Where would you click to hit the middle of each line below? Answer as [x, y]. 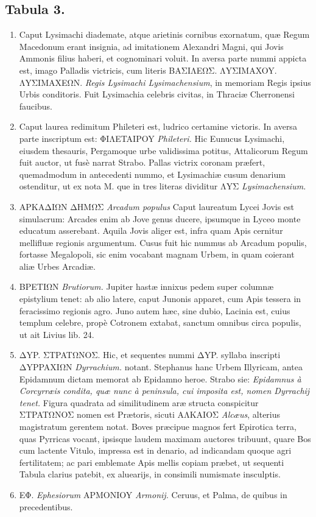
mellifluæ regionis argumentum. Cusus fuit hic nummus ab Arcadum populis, [163, 242]
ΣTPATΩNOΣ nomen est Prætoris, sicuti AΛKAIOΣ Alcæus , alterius [150, 414]
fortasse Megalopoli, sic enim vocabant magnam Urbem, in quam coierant [157, 254]
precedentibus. [46, 506]
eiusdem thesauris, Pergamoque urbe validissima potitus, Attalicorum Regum [163, 150]
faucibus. [36, 106]
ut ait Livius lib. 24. [57, 334]
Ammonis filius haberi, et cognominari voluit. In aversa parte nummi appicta [163, 58]
